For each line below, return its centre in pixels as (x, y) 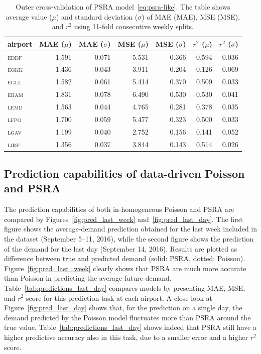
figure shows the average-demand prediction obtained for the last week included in (130, 229)
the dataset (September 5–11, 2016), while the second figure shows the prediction (129, 239)
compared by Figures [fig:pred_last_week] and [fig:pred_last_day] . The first (123, 219)
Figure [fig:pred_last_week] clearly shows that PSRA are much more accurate (125, 268)
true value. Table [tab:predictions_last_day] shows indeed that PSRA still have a (130, 327)
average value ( (29, 16)
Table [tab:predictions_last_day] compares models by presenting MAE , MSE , (125, 287)
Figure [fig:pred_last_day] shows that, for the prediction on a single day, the (123, 308)
